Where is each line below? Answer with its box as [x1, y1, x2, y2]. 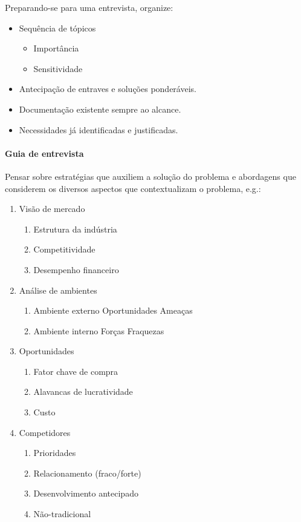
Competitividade [33, 243, 95, 256]
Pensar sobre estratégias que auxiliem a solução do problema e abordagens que [5, 170, 296, 182]
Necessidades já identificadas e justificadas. [19, 123, 178, 136]
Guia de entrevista [5, 147, 84, 159]
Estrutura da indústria [33, 222, 117, 235]
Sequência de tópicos [19, 21, 96, 34]
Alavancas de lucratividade [33, 385, 133, 398]
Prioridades [33, 446, 76, 459]
